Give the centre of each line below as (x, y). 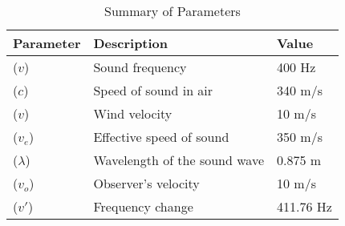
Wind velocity (133, 113)
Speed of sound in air (153, 90)
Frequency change (143, 206)
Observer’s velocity (146, 183)
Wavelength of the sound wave (179, 160)
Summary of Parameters (172, 11)
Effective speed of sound (161, 137)
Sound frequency (140, 67)
